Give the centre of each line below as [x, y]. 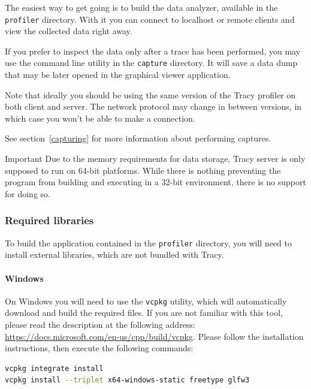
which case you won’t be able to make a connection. [100, 118]
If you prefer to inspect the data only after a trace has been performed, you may [153, 51]
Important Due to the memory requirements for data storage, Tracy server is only [155, 159]
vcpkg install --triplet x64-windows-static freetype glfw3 [127, 380]
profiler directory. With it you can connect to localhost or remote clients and [150, 19]
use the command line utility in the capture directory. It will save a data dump [151, 63]
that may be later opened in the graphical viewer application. [118, 75]
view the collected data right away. [69, 31]
